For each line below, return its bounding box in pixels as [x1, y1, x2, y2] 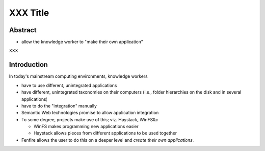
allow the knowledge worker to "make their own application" [21, 39, 143, 45]
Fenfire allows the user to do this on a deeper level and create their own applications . [21, 137, 194, 143]
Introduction [9, 61, 48, 69]
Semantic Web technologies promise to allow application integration [21, 110, 159, 116]
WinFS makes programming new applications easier [33, 124, 139, 129]
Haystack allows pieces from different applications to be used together [33, 130, 177, 136]
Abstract [9, 26, 37, 34]
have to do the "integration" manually [21, 103, 97, 108]
